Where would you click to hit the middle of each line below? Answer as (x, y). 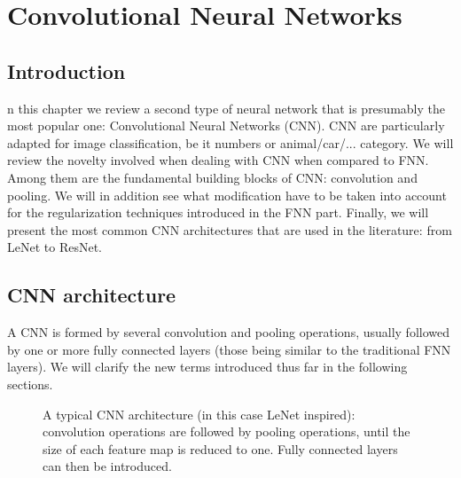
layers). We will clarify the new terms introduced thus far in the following (207, 367)
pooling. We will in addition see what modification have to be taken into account (227, 195)
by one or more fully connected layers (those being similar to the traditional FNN (229, 349)
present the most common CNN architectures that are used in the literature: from (230, 229)
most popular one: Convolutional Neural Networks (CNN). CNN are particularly (226, 125)
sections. (30, 384)
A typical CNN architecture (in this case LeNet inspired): (199, 414)
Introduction (66, 71)
